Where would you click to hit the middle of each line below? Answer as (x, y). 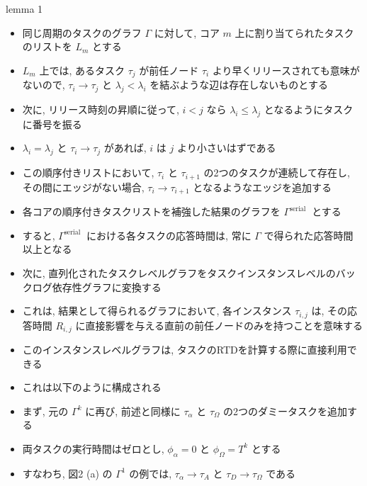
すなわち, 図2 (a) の (67, 473)
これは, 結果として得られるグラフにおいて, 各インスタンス (157, 311)
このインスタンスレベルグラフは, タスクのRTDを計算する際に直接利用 (185, 349)
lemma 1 (24, 9)
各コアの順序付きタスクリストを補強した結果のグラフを (151, 211)
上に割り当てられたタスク (294, 32)
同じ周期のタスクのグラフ (82, 32)
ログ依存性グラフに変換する (97, 287)
